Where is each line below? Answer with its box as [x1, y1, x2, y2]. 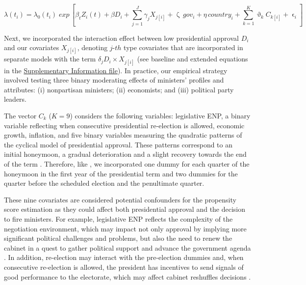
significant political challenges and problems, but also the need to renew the [4, 233, 232, 243]
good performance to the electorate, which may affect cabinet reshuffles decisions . [4, 271, 251, 282]
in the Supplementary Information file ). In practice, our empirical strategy [4, 65, 228, 75]
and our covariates [4, 42, 59, 53]
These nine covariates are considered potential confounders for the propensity [4, 194, 236, 204]
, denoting [77, 42, 108, 53]
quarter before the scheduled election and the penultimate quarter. [4, 178, 204, 188]
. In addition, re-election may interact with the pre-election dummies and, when [4, 252, 244, 262]
